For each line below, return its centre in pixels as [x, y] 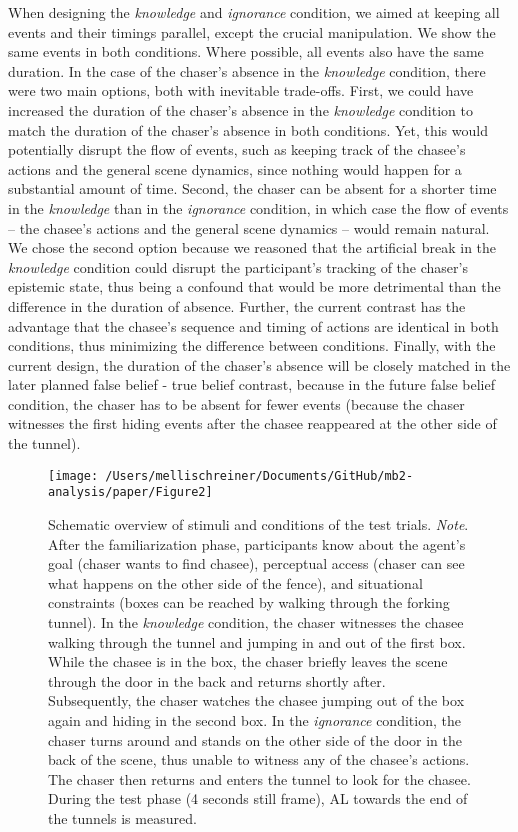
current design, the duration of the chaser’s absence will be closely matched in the [259, 364]
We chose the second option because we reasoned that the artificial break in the [252, 247]
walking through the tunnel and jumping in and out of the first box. [257, 641]
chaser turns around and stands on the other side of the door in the [255, 739]
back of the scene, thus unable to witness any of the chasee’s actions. [259, 759]
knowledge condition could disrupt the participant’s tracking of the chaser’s [238, 266]
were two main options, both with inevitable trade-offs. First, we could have [241, 90]
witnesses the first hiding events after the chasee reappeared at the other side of [252, 423]
